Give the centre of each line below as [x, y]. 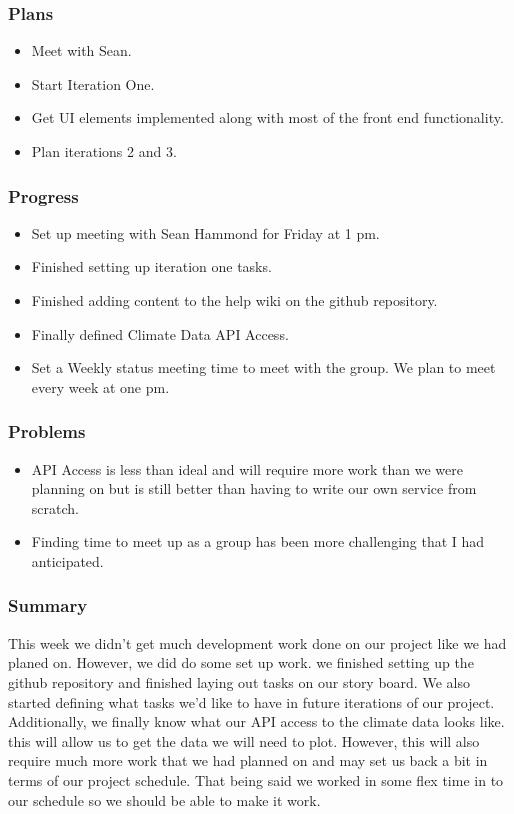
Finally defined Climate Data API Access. [160, 333]
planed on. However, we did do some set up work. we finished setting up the [241, 662]
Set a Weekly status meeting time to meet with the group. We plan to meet [263, 367]
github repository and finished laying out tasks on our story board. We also [239, 681]
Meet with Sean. [81, 50]
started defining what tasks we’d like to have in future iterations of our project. [251, 701]
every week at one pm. [100, 386]
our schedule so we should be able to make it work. [164, 799]
